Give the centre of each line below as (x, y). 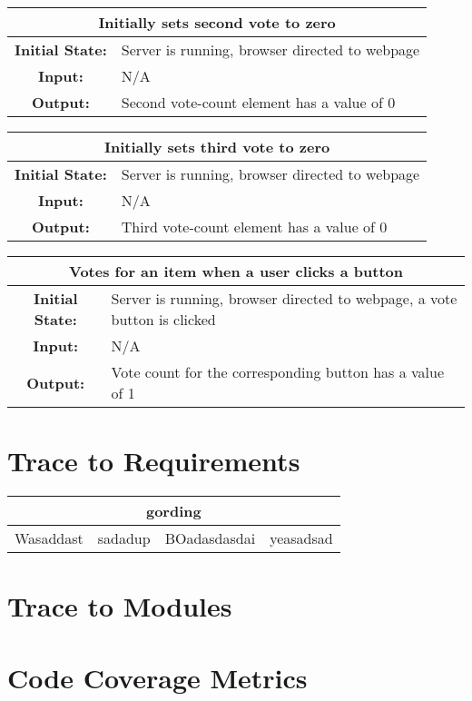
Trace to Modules (120, 606)
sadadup (124, 538)
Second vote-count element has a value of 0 (258, 102)
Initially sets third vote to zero (217, 147)
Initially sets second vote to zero (217, 22)
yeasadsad (301, 538)
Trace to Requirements (154, 461)
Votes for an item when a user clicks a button (236, 271)
